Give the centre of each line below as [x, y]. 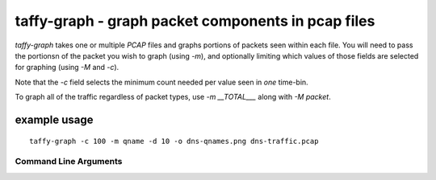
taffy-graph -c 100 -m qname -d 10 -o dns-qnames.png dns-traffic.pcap [174, 141]
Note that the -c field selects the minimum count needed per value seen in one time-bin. [161, 82]
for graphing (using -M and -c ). [67, 67]
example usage [54, 119]
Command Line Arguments [69, 162]
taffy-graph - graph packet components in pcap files [195, 21]
